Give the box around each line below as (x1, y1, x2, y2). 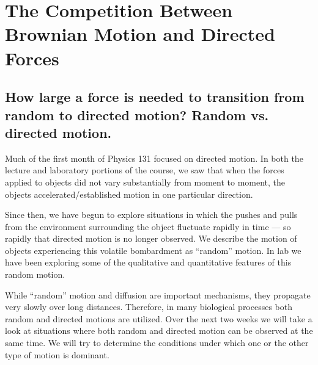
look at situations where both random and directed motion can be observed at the (5, 324, 313, 337)
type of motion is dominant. (5, 348, 109, 361)
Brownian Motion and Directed (5, 21, 275, 46)
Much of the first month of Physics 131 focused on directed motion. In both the (5, 151, 303, 164)
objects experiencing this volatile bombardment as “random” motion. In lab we (5, 244, 301, 256)
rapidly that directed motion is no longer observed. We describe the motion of (5, 232, 297, 245)
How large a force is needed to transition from (5, 87, 305, 106)
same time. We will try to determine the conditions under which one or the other (5, 336, 309, 349)
